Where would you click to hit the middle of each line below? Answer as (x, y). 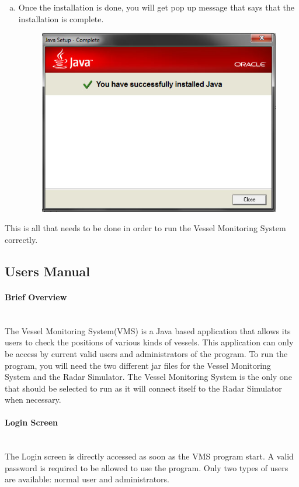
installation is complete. (61, 18)
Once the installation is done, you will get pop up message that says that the (156, 7)
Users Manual (47, 271)
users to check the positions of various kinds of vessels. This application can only (149, 342)
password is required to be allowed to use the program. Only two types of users (147, 467)
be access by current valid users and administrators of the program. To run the (146, 353)
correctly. (21, 239)
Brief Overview (36, 296)
